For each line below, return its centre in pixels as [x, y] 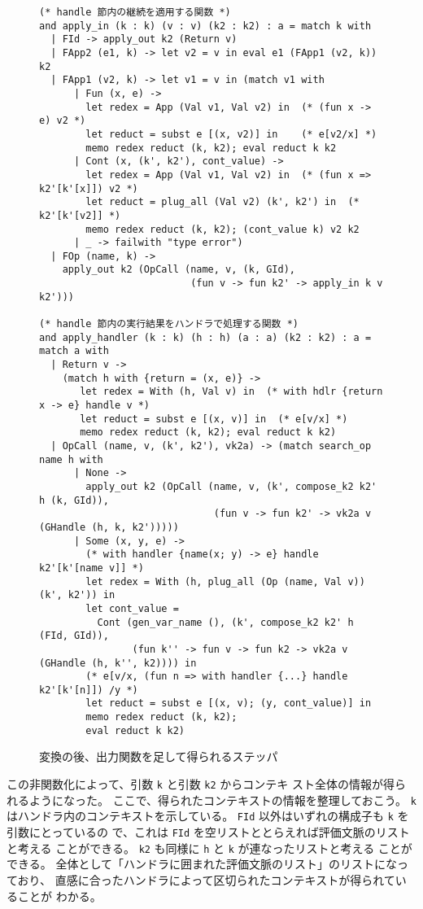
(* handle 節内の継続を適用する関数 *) [135, 12]
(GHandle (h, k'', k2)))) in [118, 663]
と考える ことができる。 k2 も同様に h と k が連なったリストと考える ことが [209, 848]
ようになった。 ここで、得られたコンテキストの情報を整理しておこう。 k [222, 800]
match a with [74, 351]
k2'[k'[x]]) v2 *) [89, 188]
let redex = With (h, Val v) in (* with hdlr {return [231, 392]
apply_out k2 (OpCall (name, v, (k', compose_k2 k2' [231, 486]
